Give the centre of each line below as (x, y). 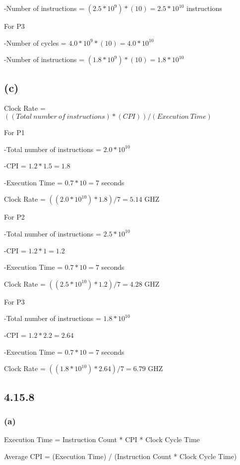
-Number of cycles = (35, 42)
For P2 (14, 217)
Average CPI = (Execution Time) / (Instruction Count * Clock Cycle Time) (120, 456)
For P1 (14, 132)
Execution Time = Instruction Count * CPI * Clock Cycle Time (102, 439)
